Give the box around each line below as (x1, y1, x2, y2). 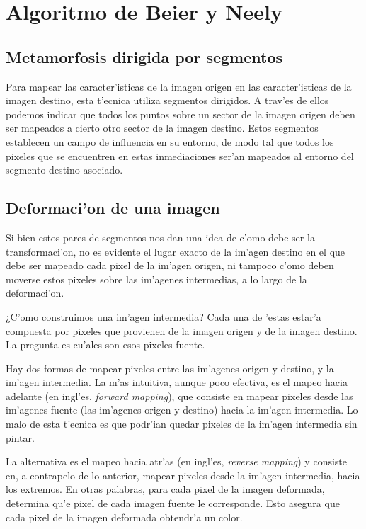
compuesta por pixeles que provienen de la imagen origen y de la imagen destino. (6, 323, 358, 338)
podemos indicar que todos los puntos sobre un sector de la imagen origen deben (6, 106, 355, 121)
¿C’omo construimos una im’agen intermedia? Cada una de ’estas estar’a (6, 309, 321, 324)
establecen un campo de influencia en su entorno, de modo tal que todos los (6, 134, 334, 149)
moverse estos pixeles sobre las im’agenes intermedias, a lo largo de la (6, 271, 307, 286)
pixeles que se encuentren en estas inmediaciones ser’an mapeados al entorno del (6, 148, 354, 163)
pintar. (6, 430, 35, 445)
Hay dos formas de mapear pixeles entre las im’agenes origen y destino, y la (6, 360, 334, 375)
